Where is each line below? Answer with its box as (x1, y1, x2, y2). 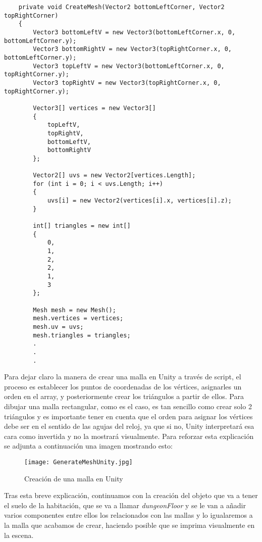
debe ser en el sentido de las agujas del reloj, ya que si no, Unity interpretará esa (4, 421, 254, 431)
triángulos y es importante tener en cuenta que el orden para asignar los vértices (4, 411, 253, 421)
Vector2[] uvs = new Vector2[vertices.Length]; (33, 172, 196, 179)
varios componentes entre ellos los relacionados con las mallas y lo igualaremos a (4, 510, 253, 520)
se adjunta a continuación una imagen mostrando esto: (4, 440, 173, 451)
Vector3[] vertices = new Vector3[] (33, 104, 156, 112)
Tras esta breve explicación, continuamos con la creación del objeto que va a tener (4, 490, 258, 501)
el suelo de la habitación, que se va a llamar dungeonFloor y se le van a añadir (4, 500, 246, 510)
